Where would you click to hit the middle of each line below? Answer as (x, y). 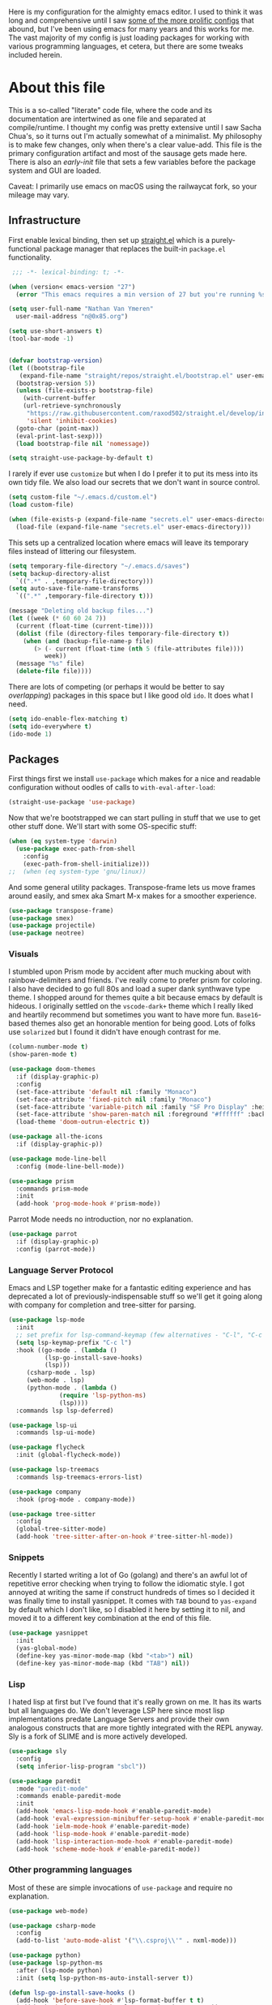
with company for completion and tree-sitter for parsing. (102, 1305)
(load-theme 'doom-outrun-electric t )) (83, 1122)
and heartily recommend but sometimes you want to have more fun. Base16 (134, 1015)
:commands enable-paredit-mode (68, 1796)
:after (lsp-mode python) (59, 1970)
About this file (57, 88)
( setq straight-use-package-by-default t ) (81, 458)
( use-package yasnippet (49, 1633)
